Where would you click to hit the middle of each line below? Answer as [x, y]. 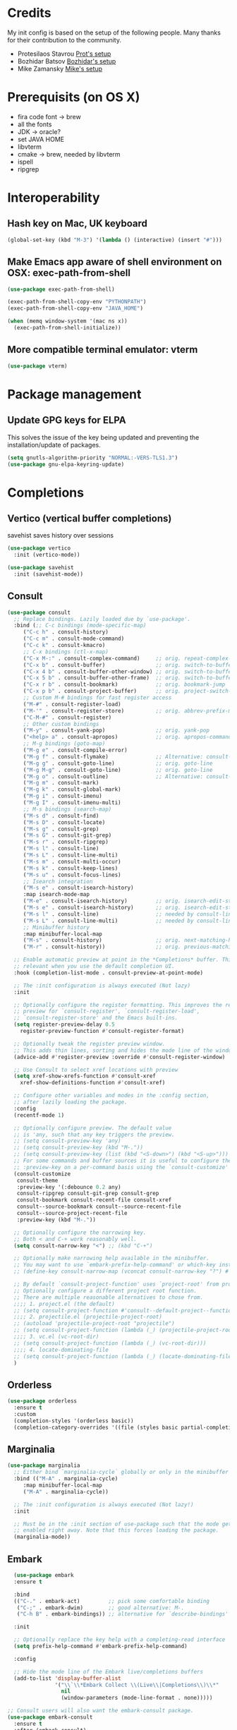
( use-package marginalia [44, 1465]
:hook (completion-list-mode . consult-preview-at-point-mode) [108, 973]
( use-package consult [39, 612]
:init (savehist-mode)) [48, 574]
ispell [25, 162]
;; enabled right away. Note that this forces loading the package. [116, 1530]
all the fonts [35, 124]
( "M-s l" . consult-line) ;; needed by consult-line [129, 914]
